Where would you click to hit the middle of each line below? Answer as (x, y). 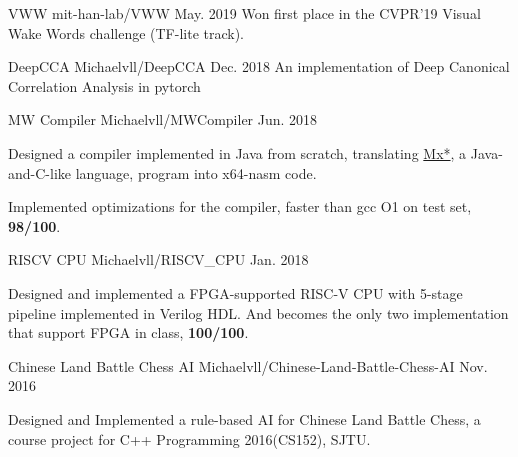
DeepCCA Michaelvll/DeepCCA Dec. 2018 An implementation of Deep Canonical (259, 66)
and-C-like (39, 172)
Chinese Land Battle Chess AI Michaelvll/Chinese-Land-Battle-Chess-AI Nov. (248, 365)
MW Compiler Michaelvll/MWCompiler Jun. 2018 (163, 119)
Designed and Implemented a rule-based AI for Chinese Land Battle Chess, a (244, 418)
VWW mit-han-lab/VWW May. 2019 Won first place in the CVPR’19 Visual (244, 13)
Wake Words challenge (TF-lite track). (126, 32)
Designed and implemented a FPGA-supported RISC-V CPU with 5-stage (235, 292)
